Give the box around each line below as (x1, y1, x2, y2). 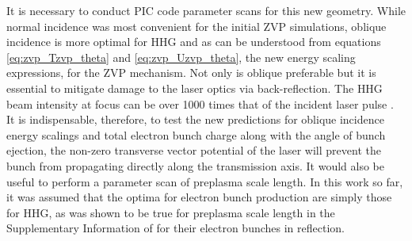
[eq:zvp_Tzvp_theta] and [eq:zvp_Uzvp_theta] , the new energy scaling (6, 48, 356, 65)
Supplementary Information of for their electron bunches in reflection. (6, 220, 345, 236)
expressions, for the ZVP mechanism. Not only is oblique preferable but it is (6, 64, 376, 81)
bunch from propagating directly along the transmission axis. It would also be (6, 157, 384, 174)
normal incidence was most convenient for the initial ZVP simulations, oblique (6, 17, 387, 34)
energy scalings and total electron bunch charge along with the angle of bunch (6, 126, 386, 143)
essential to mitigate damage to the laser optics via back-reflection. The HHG (6, 79, 383, 96)
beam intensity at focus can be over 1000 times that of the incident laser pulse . (6, 95, 394, 112)
